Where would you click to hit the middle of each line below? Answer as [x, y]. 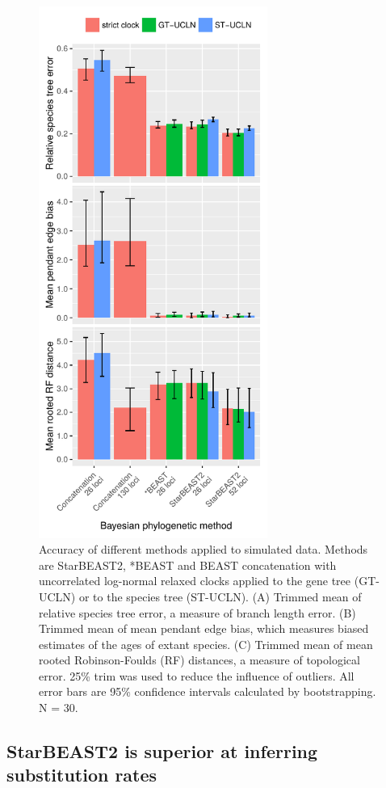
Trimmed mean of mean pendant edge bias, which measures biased [204, 628]
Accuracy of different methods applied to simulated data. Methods [203, 549]
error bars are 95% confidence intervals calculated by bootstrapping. [208, 691]
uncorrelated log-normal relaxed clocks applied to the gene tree [195, 581]
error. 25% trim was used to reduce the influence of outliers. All [197, 675]
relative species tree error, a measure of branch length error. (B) [197, 612]
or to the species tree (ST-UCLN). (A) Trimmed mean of [220, 596]
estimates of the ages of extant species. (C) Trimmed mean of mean [206, 644]
